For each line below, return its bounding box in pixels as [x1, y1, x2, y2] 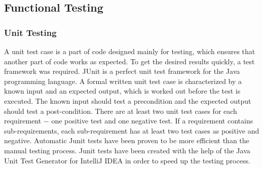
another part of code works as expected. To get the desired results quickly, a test [4, 56, 255, 66]
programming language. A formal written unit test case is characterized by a [4, 75, 242, 86]
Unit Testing [4, 26, 57, 38]
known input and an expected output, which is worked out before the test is [4, 86, 241, 96]
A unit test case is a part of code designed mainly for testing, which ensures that [4, 46, 255, 56]
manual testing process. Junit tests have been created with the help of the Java [4, 145, 250, 155]
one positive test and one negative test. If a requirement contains [51, 115, 253, 126]
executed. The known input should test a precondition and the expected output [4, 95, 251, 106]
